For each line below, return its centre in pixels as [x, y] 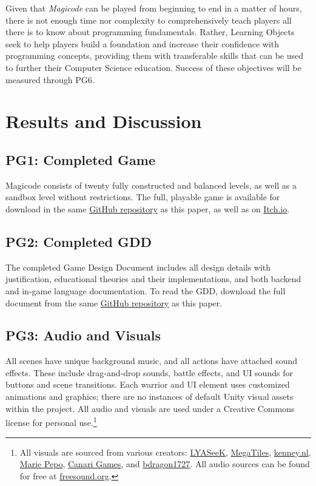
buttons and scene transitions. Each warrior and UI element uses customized [148, 384]
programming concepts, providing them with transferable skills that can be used [154, 56]
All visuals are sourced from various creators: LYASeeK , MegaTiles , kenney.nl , [165, 452]
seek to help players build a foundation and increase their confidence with [143, 43]
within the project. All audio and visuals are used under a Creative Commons [150, 408]
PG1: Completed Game [80, 159]
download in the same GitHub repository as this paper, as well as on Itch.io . [148, 208]
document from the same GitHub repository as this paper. [114, 302]
